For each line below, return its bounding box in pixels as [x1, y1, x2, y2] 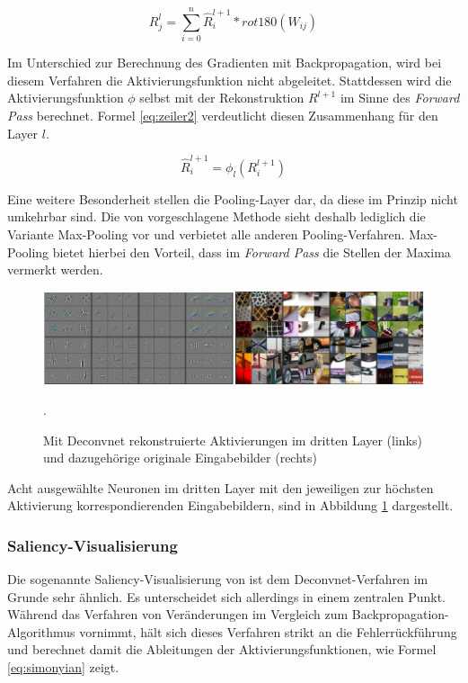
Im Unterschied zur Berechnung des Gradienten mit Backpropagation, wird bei [7, 53, 442, 72]
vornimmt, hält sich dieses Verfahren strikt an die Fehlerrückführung [79, 622, 457, 641]
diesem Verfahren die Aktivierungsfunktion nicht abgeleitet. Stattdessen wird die [7, 70, 452, 89]
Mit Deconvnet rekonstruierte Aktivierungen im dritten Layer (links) [43, 430, 422, 449]
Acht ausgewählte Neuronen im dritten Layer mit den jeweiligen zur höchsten [7, 478, 434, 497]
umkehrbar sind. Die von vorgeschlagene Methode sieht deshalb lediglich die [7, 207, 426, 226]
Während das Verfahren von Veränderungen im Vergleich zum [7, 605, 349, 624]
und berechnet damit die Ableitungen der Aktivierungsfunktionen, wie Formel [7, 640, 437, 659]
